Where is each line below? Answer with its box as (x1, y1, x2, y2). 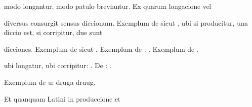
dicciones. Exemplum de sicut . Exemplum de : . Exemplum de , (4, 43, 199, 54)
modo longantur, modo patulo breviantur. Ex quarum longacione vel (4, 1, 211, 11)
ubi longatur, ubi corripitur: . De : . (4, 60, 112, 71)
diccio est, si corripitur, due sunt (4, 27, 103, 37)
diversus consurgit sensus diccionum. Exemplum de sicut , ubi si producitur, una (4, 17, 248, 28)
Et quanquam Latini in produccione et (4, 93, 121, 104)
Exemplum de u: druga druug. (4, 76, 96, 87)
